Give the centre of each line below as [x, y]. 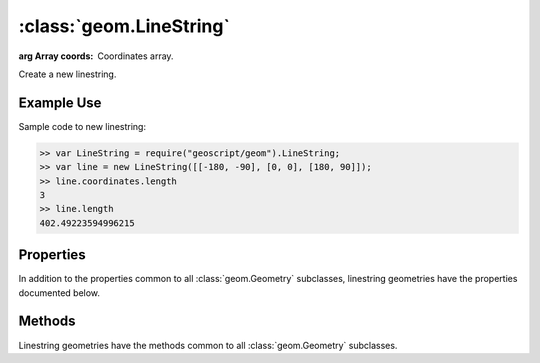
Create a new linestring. [67, 74]
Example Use [60, 102]
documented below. [59, 292]
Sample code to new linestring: [82, 126]
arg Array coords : [56, 56]
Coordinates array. [135, 56]
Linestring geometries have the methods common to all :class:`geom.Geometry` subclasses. [208, 345]
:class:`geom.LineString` [124, 26]
